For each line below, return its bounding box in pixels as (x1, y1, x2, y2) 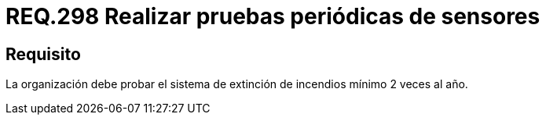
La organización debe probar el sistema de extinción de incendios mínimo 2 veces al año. (5, 77, 468, 91)
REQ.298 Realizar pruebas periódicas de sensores (5, 3, 541, 30)
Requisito (5, 44, 81, 64)
